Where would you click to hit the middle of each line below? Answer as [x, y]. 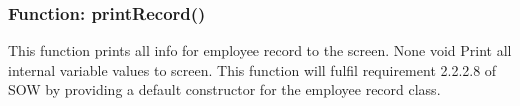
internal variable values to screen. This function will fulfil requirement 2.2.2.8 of [252, 69]
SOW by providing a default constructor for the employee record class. [224, 89]
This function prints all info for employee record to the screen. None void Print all [260, 50]
